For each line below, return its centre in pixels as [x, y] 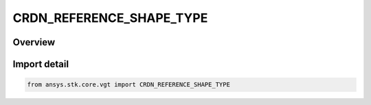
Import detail [41, 64]
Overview [34, 42]
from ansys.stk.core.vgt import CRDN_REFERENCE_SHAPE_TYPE [128, 85]
